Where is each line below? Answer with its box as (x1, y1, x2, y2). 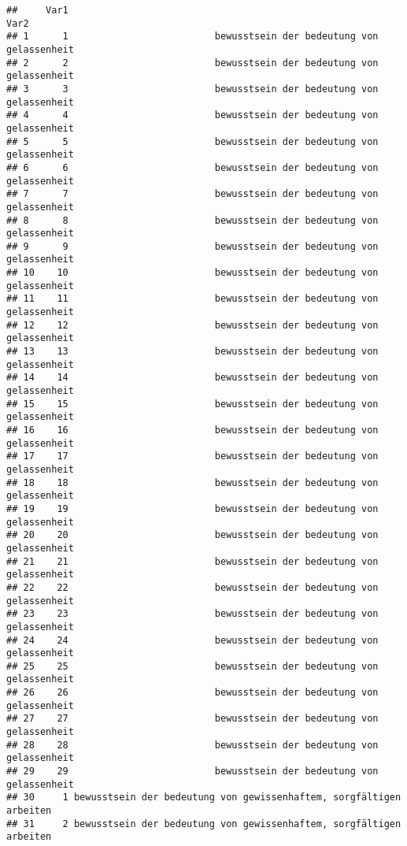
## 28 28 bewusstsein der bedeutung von (6, 739, 379, 751)
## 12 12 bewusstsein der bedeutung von (6, 319, 379, 331)
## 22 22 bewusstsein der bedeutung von (6, 581, 379, 593)
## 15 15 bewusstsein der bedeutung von (6, 398, 379, 410)
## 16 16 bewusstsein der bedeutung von (6, 425, 379, 436)
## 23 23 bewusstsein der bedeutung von (6, 608, 379, 620)
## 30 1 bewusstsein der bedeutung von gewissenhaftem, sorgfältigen (6, 792, 401, 803)
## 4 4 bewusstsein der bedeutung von (6, 109, 379, 121)
